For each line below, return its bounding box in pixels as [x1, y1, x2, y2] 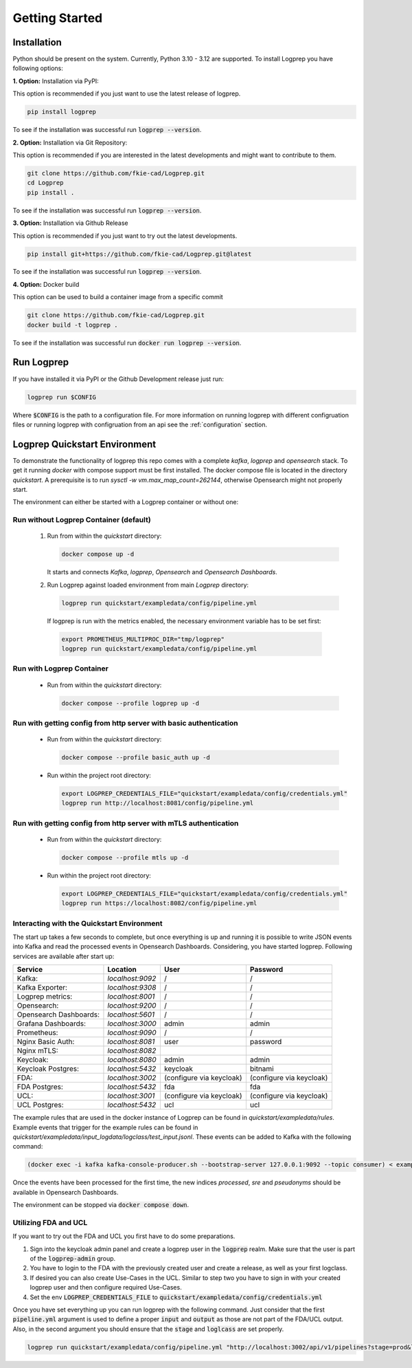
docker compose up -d [61, 550, 135, 558]
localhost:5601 [107, 1010, 155, 1019]
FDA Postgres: [16, 1082, 63, 1092]
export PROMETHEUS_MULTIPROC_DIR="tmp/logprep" [61, 635, 225, 643]
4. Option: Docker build [12, 280, 80, 288]
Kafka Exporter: [16, 983, 68, 992]
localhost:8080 [107, 1055, 157, 1065]
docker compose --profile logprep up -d [61, 699, 199, 707]
